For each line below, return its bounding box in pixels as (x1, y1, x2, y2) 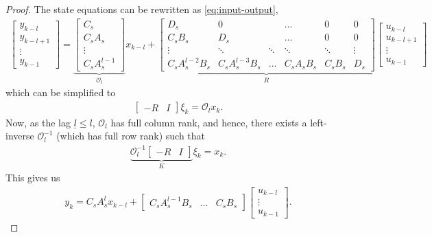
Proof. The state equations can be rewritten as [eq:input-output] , (5, 2, 278, 16)
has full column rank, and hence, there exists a (110, 115, 307, 129)
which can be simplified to (5, 85, 116, 100)
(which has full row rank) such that (56, 128, 206, 143)
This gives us (5, 170, 60, 185)
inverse (5, 128, 34, 143)
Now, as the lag (5, 115, 71, 129)
